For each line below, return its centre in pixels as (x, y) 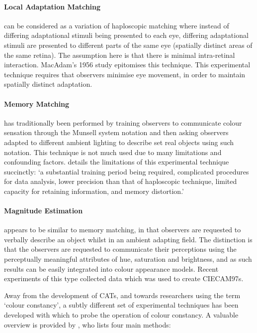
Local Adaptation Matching (52, 6)
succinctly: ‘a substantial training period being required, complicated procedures (127, 171)
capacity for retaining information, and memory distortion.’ (94, 191)
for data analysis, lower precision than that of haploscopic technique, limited (121, 181)
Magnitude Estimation (43, 211)
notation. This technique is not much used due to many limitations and (113, 152)
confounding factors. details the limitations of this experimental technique (117, 162)
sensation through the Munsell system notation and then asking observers (116, 132)
